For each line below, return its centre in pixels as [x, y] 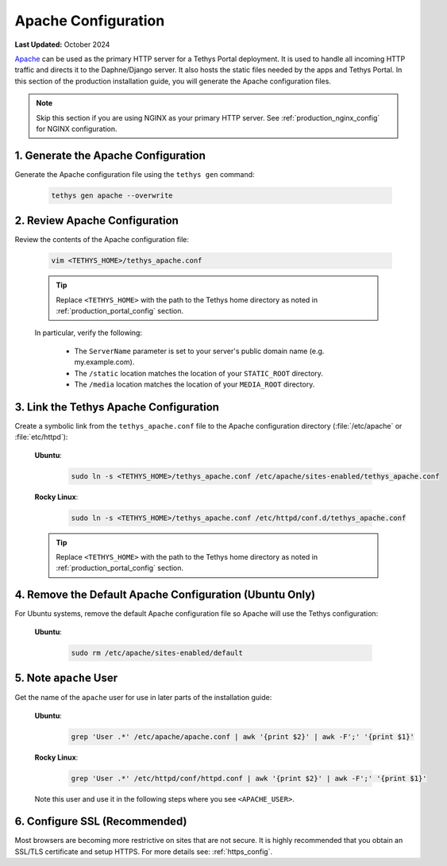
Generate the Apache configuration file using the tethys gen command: [135, 174]
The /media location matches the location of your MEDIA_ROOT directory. [195, 384]
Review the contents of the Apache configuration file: [102, 240]
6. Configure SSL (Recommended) [101, 822]
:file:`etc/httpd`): [41, 437]
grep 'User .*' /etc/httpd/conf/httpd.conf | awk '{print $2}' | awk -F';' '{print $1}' [249, 778]
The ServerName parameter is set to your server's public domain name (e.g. [199, 351]
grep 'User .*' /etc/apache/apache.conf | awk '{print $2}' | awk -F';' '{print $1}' [243, 737]
